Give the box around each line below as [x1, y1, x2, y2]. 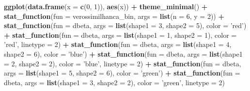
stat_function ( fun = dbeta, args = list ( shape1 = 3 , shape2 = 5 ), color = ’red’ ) [4, 20, 247, 30]
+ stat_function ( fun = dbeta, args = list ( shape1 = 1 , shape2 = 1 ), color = [4, 30, 237, 40]
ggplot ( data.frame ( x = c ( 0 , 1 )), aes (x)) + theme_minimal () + [4, 1, 208, 11]
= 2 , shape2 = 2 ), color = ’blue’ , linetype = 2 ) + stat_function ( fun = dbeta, [4, 58, 241, 68]
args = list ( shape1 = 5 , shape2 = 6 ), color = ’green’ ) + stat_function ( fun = [4, 68, 240, 78]
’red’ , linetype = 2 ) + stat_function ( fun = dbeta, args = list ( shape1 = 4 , [4, 39, 232, 49]
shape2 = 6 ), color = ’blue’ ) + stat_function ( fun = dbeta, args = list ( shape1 [4, 48, 243, 59]
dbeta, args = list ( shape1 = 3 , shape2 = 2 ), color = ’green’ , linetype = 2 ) [4, 77, 225, 87]
